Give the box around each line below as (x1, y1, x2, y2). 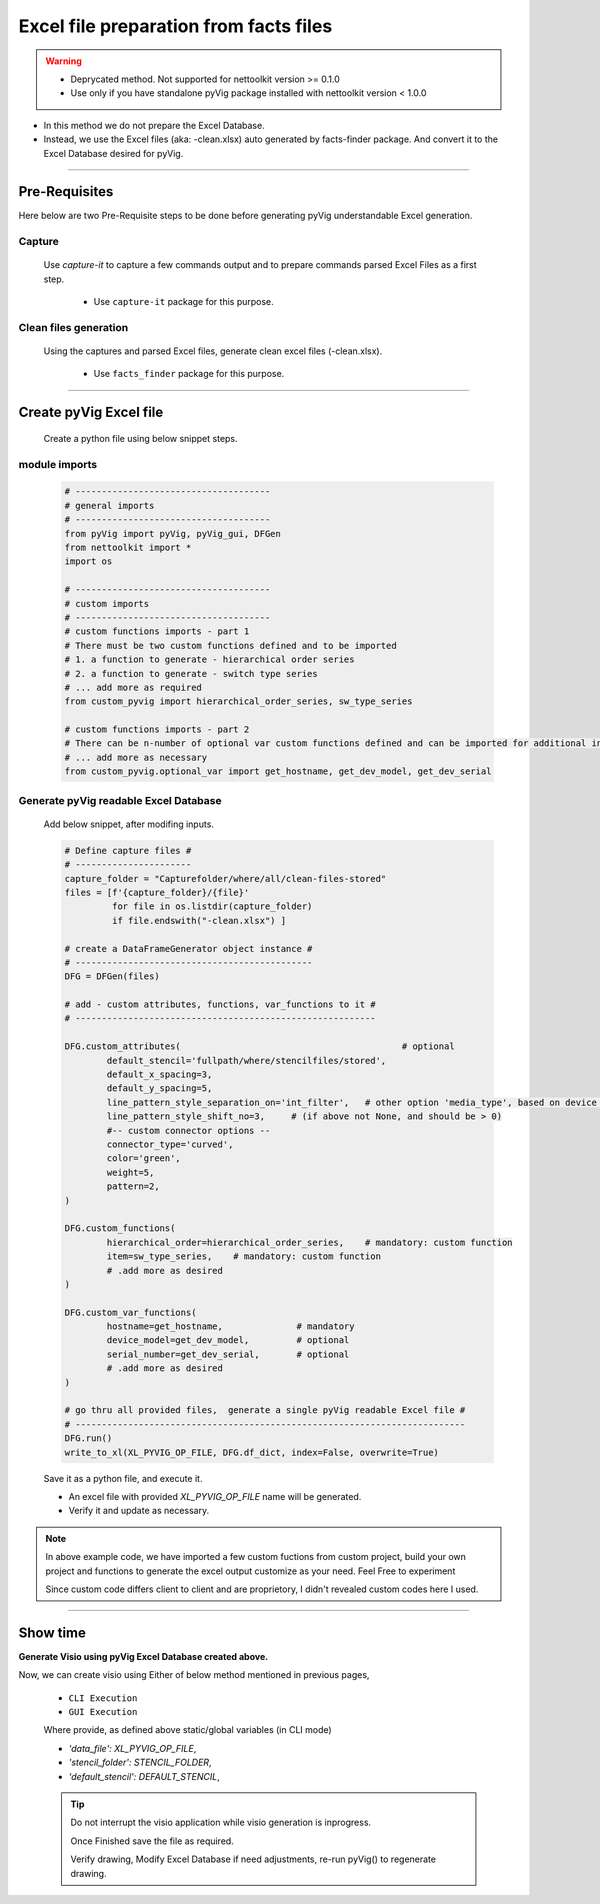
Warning (45, 55, 82, 67)
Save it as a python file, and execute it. (43, 1472, 203, 1484)
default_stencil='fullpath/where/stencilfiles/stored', (106, 1055, 387, 1066)
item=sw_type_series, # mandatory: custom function (106, 1251, 382, 1262)
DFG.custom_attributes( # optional (64, 1041, 455, 1052)
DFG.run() (64, 1433, 113, 1444)
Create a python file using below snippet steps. (43, 432, 239, 444)
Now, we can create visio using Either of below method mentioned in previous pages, (18, 1669, 370, 1681)
